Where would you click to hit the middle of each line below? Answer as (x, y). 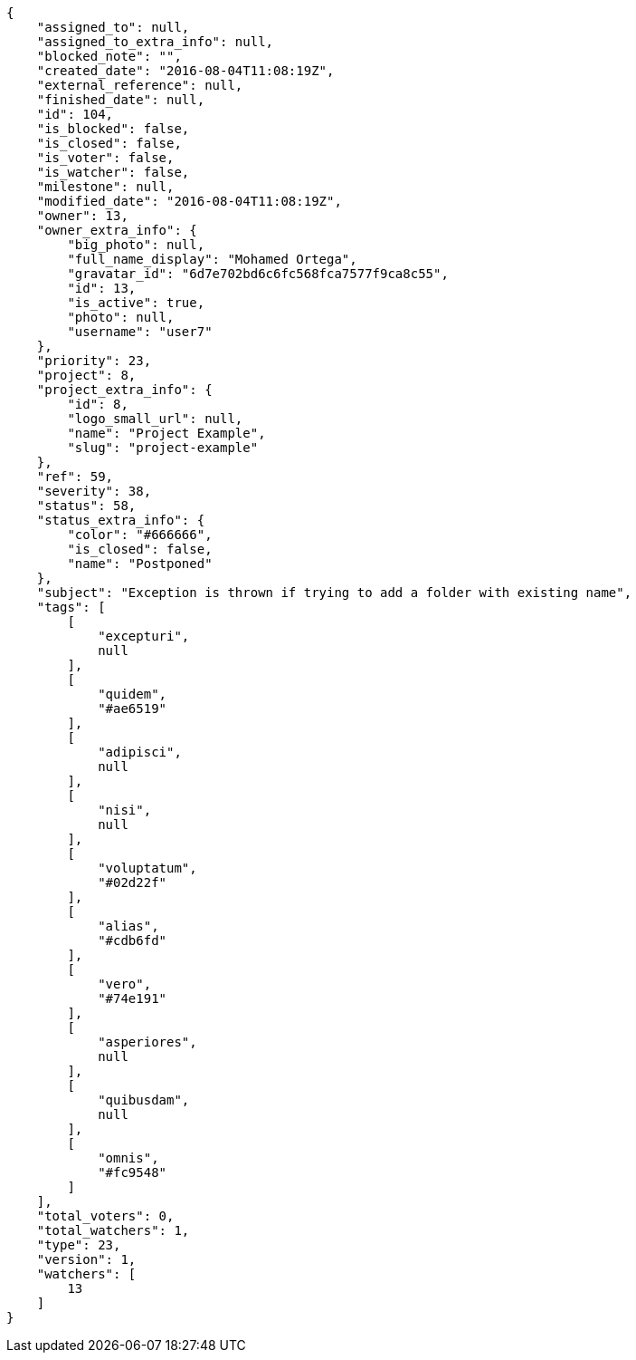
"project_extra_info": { (124, 390)
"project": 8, (86, 375)
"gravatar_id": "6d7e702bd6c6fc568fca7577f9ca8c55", (258, 274)
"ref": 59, (75, 477)
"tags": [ (71, 607)
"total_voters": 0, (105, 1216)
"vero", (125, 984)
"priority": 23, (94, 361)
